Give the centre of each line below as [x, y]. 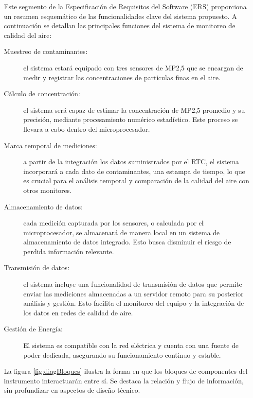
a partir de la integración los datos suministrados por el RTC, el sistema [131, 162]
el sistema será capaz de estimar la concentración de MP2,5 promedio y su [134, 110]
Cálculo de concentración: [42, 94]
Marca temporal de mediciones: [51, 145]
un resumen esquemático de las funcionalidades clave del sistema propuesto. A [120, 16]
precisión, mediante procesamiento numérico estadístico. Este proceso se [131, 119]
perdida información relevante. [69, 251]
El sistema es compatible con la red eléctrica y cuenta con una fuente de [131, 345]
